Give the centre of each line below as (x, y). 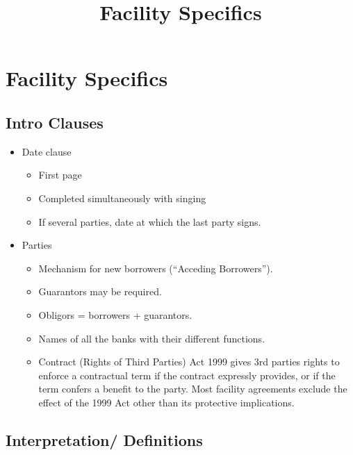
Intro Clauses (55, 122)
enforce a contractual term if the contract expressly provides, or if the (187, 375)
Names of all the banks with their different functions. (152, 338)
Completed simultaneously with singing (122, 198)
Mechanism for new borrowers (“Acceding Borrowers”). (156, 268)
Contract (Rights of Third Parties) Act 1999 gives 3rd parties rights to (189, 362)
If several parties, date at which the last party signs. (150, 221)
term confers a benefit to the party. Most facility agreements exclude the (193, 389)
